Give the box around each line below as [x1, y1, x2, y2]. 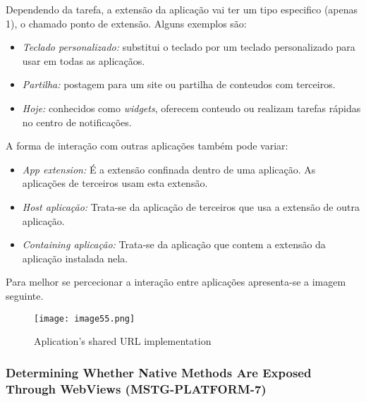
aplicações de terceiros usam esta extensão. [22, 176, 208, 190]
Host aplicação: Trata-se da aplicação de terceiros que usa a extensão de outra [22, 199, 360, 214]
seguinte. [6, 288, 44, 303]
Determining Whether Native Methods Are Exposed [6, 363, 312, 381]
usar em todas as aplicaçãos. [22, 53, 145, 68]
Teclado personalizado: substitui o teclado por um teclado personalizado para [22, 39, 355, 54]
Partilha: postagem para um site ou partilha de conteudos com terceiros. [22, 77, 336, 92]
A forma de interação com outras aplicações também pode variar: [6, 138, 288, 153]
